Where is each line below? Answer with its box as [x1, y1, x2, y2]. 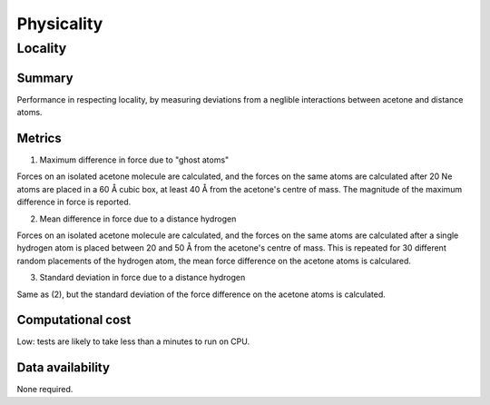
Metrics [16, 130, 63, 145]
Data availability [16, 360, 111, 376]
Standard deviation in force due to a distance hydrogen [39, 272, 246, 283]
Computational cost [16, 312, 132, 328]
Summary [16, 70, 73, 85]
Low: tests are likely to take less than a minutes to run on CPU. [16, 336, 250, 347]
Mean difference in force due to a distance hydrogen [39, 213, 237, 224]
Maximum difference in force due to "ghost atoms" [39, 154, 230, 165]
